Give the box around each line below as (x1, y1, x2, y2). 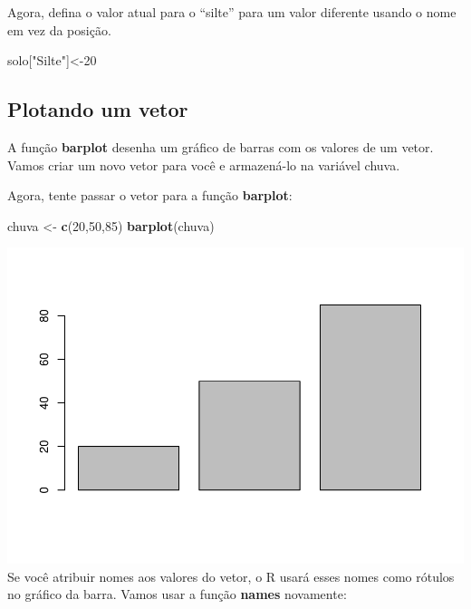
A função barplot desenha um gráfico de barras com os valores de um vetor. (7, 137, 434, 156)
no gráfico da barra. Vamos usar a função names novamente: (7, 585, 347, 604)
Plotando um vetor (7, 95, 188, 123)
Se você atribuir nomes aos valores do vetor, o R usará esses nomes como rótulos (7, 566, 455, 585)
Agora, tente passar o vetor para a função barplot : (7, 186, 293, 205)
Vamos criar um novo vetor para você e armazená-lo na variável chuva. (7, 155, 400, 174)
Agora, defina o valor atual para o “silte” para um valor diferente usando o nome (7, 3, 457, 21)
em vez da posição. (7, 20, 111, 39)
